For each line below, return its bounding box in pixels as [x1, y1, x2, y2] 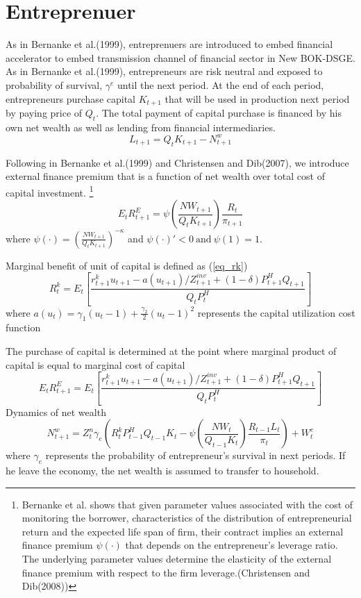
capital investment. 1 [6, 183, 94, 199]
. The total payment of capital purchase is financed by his [96, 105, 342, 119]
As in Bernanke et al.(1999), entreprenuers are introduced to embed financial [6, 37, 333, 51]
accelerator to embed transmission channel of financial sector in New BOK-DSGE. [6, 50, 355, 65]
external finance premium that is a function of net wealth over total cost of [6, 169, 325, 183]
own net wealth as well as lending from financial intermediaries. [6, 119, 276, 134]
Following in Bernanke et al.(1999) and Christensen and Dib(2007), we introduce [6, 155, 349, 169]
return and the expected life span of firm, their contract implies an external [22, 524, 344, 538]
